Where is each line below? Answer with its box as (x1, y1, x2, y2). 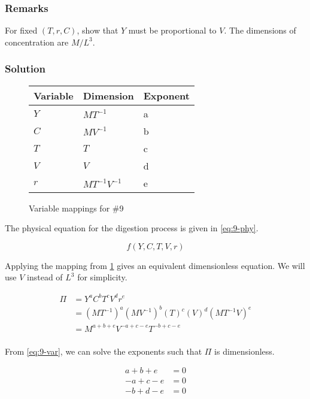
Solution (5, 61, 45, 76)
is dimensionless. (214, 344, 275, 357)
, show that (77, 24, 118, 37)
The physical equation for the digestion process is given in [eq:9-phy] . (5, 222, 259, 234)
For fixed (5, 24, 38, 37)
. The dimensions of (224, 24, 296, 37)
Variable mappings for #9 (29, 201, 124, 214)
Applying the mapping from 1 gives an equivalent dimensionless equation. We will (5, 259, 305, 271)
